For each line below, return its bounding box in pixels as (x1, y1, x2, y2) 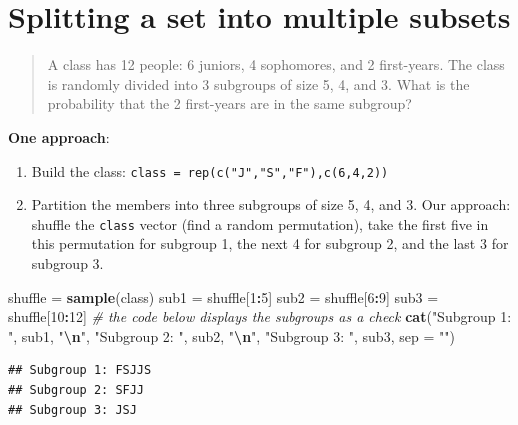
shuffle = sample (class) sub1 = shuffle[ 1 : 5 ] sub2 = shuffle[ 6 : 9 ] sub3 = (8, 286, 439, 307)
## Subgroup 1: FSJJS (8, 363, 152, 378)
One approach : (8, 126, 110, 147)
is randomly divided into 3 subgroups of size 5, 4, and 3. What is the (47, 73, 470, 94)
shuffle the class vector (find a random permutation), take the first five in (31, 213, 489, 234)
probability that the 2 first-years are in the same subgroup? (47, 93, 412, 114)
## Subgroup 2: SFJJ (8, 382, 145, 397)
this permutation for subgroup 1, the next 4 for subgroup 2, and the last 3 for (31, 233, 509, 254)
